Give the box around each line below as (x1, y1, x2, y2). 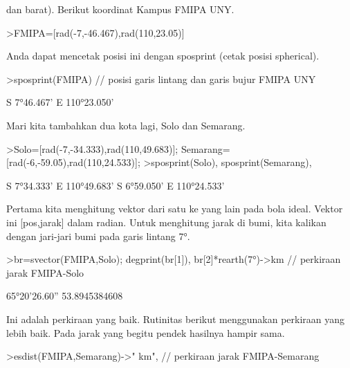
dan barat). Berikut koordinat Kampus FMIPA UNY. (6, 2, 234, 16)
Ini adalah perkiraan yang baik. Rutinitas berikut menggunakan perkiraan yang (6, 311, 345, 326)
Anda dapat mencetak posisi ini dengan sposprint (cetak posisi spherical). (6, 48, 320, 63)
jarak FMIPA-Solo (6, 265, 84, 279)
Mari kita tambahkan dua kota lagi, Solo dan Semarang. (6, 118, 246, 132)
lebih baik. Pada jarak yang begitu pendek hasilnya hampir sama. (6, 325, 285, 340)
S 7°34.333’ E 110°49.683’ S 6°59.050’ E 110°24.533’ (6, 178, 225, 192)
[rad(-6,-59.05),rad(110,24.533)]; (6, 155, 140, 169)
